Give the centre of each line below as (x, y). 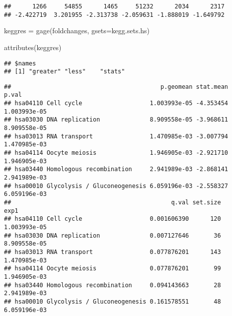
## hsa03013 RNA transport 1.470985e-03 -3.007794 (116, 136)
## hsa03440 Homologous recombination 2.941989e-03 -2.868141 (116, 169)
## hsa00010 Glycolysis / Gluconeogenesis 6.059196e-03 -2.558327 (116, 186)
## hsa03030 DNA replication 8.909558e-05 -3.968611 (116, 120)
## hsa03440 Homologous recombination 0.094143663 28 (113, 285)
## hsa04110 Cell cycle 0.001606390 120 (113, 219)
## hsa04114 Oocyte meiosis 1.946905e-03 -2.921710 (116, 153)
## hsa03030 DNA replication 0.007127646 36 (113, 235)
